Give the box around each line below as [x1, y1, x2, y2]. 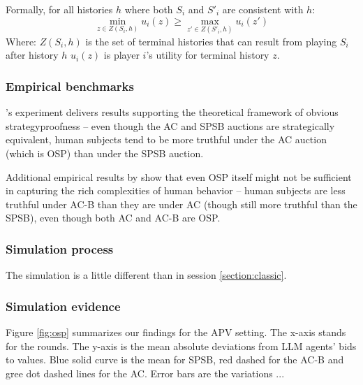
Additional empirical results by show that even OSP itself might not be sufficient [6, 169, 352, 184]
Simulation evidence [6, 297, 121, 314]
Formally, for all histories [6, 2, 113, 16]
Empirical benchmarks [6, 77, 134, 94]
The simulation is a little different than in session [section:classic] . [6, 268, 287, 282]
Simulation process [6, 240, 114, 257]
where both [124, 2, 173, 16]
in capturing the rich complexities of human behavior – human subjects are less [6, 183, 346, 198]
